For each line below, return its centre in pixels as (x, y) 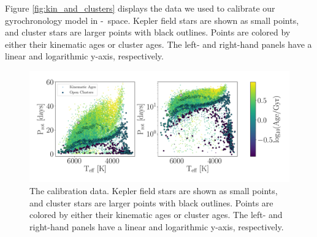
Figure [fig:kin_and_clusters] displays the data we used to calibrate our (140, 8)
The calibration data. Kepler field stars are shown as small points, (154, 190)
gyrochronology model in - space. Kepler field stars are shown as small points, (152, 20)
